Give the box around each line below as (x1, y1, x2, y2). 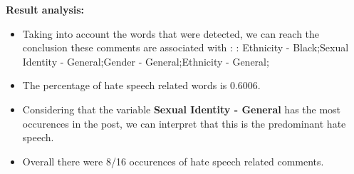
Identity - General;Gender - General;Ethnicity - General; (22, 53, 269, 68)
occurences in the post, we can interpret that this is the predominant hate (22, 116, 346, 130)
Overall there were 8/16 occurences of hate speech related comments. (22, 153, 324, 168)
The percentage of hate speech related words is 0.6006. (22, 78, 261, 93)
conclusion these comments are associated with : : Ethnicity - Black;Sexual (22, 40, 349, 55)
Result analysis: (6, 2, 85, 16)
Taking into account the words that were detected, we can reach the (22, 26, 320, 41)
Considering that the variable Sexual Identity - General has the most (22, 101, 341, 116)
